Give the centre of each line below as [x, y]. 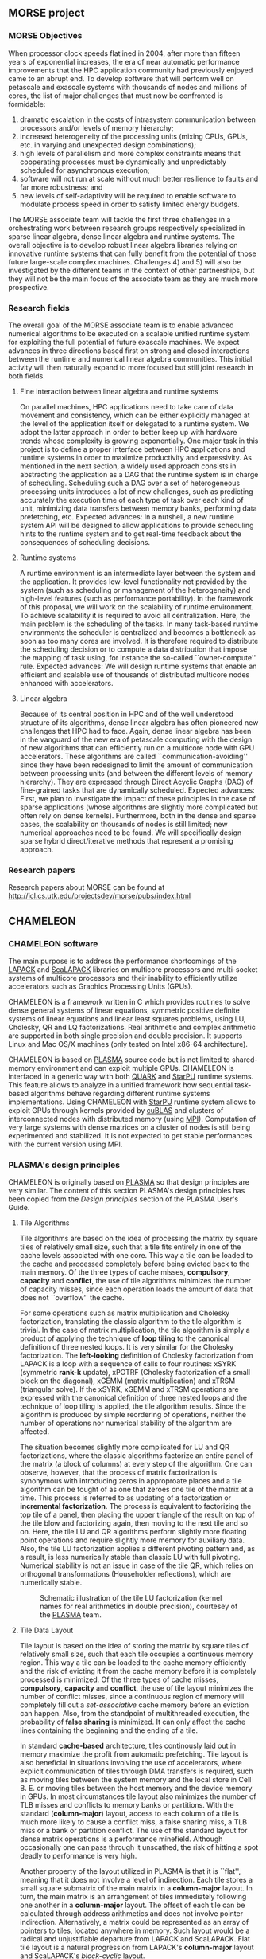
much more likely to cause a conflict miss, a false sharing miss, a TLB [133, 1822]
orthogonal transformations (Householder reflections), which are [125, 1574]
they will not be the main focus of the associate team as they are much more [133, 279]
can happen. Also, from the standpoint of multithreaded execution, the [135, 1714]
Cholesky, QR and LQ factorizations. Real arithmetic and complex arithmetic [132, 1027]
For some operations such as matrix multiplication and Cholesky [125, 1313]
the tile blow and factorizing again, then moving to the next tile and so [134, 1523]
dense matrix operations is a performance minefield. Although [121, 1839]
